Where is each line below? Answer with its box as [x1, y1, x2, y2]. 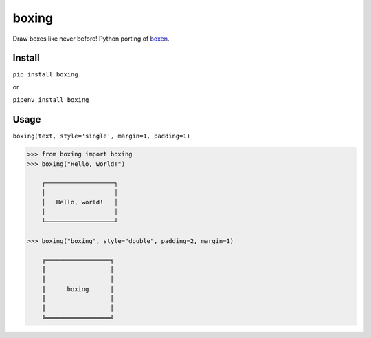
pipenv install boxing [12, 96, 89, 104]
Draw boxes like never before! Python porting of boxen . [12, 34, 170, 43]
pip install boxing [12, 71, 78, 78]
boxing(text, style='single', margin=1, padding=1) [12, 132, 191, 140]
